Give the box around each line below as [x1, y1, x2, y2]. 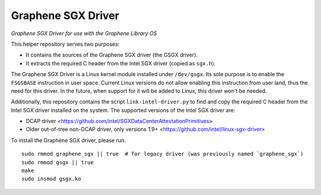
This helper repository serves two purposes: [11, 40, 120, 48]
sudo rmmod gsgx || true [21, 159, 94, 166]
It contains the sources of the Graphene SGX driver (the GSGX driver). [26, 51, 198, 59]
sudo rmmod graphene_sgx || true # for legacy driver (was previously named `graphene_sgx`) [21, 150, 304, 158]
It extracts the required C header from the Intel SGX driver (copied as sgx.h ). [26, 59, 216, 67]
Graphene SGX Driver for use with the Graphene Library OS [11, 30, 158, 37]
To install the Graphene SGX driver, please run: [11, 137, 126, 144]
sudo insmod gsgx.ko [21, 175, 81, 183]
